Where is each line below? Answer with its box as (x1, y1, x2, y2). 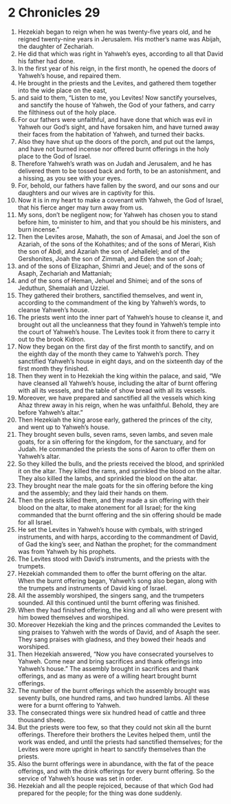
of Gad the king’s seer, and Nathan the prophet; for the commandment (17, 539, 217, 548)
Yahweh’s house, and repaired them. (17, 71, 122, 80)
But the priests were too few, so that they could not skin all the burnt (17, 723, 212, 731)
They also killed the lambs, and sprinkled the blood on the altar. (17, 474, 198, 482)
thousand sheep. (17, 715, 66, 724)
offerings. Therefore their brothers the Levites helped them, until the (17, 730, 212, 739)
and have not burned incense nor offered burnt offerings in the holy (17, 145, 210, 153)
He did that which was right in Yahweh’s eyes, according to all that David (17, 50, 223, 58)
